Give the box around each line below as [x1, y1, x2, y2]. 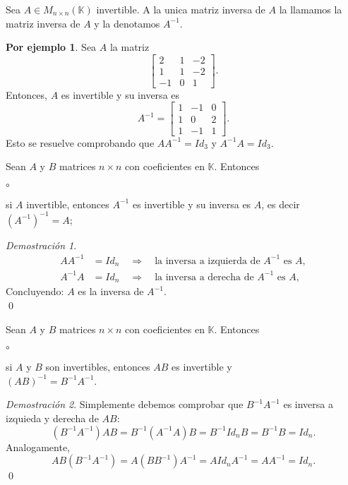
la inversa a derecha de [155, 272, 254, 282]
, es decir [261, 196, 300, 211]
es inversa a [283, 397, 334, 412]
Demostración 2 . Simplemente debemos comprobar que [6, 397, 244, 412]
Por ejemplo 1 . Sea [6, 40, 97, 54]
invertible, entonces [26, 196, 109, 211]
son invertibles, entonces [45, 359, 150, 374]
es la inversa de [78, 284, 144, 299]
